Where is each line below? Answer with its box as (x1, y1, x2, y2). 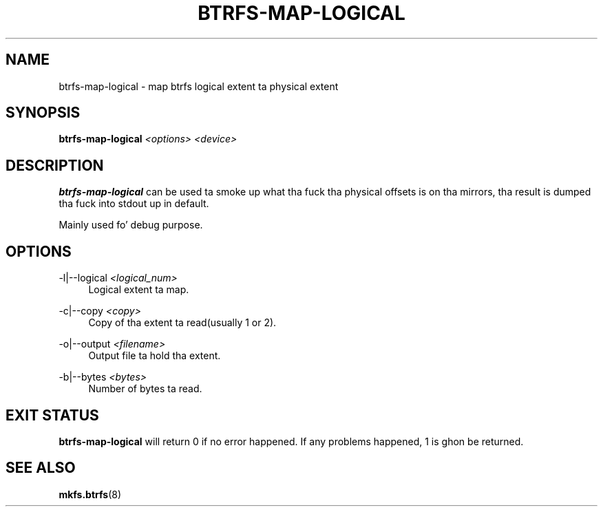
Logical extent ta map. (88, 284, 189, 296)
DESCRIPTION (6, 156, 104, 174)
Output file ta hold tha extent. (88, 350, 221, 362)
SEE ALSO (6, 459, 76, 477)
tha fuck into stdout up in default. (59, 198, 209, 210)
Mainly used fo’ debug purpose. (59, 219, 203, 231)
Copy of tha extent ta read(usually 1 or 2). (88, 317, 277, 329)
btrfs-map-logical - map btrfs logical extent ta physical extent (59, 80, 339, 92)
